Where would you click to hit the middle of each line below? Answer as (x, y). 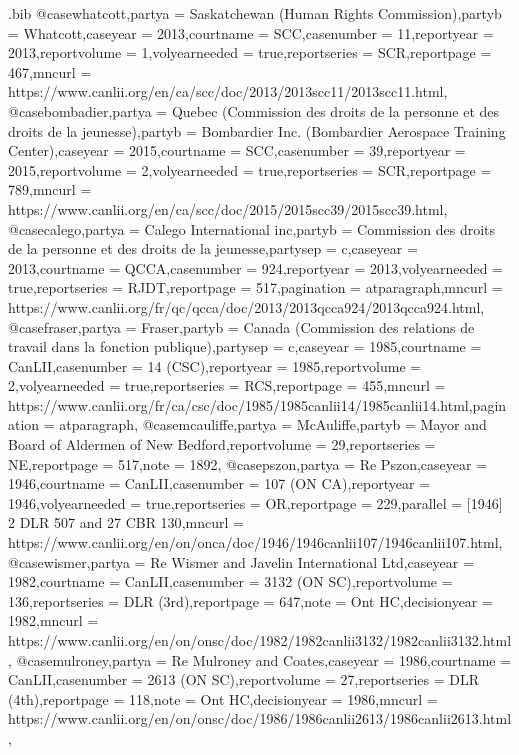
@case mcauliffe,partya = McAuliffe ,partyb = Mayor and (314, 424)
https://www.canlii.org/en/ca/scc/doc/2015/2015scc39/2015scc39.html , (228, 208)
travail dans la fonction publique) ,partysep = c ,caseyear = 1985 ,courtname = (245, 346)
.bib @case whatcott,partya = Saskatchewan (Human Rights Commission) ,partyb (255, 13)
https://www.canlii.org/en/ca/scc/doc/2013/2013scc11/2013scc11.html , (228, 91)
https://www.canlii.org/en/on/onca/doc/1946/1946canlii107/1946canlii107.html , (255, 542)
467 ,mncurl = (50, 71)
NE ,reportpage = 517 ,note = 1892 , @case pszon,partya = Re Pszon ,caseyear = (248, 463)
